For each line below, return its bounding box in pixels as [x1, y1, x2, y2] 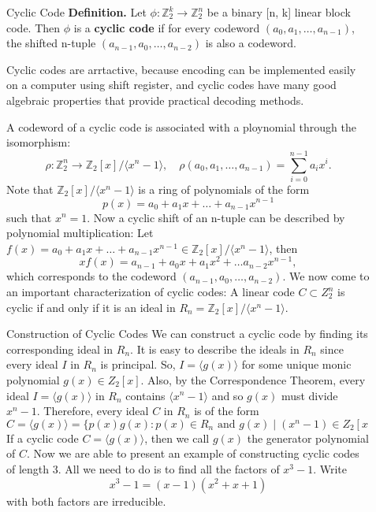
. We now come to [282, 268, 370, 284]
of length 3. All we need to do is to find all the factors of [6, 460, 280, 477]
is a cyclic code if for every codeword [73, 19, 260, 35]
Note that [6, 180, 54, 197]
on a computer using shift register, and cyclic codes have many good [6, 76, 337, 93]
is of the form [194, 403, 259, 419]
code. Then [6, 19, 61, 35]
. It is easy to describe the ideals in [130, 340, 300, 357]
